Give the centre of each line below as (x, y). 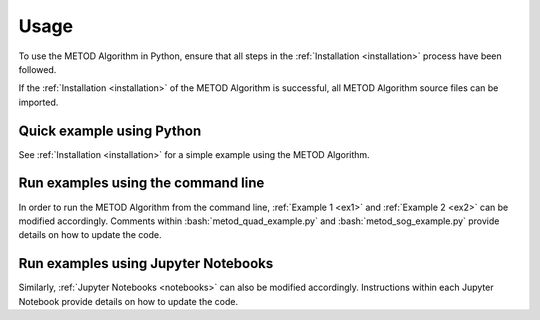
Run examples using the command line (141, 183)
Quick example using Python (110, 130)
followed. (37, 69)
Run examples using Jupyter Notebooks (146, 263)
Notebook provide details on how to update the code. (128, 301)
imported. (38, 102)
